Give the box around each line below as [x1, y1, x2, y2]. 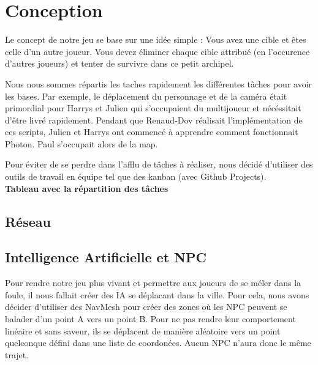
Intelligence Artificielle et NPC [5, 248, 206, 267]
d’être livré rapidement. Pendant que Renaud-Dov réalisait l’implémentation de [5, 113, 303, 126]
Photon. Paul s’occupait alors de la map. [5, 137, 158, 150]
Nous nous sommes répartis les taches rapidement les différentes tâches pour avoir [5, 77, 312, 90]
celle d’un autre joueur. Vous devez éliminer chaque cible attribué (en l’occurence [5, 45, 310, 57]
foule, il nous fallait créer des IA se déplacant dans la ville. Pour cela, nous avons [5, 288, 309, 301]
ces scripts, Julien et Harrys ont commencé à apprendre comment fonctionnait [5, 125, 298, 138]
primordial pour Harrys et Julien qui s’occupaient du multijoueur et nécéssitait [5, 101, 301, 114]
